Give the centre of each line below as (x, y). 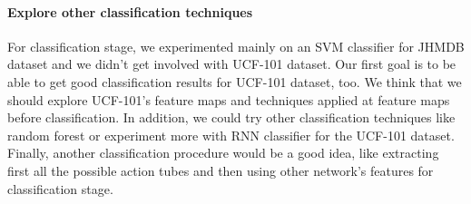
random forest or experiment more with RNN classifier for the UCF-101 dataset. (231, 135)
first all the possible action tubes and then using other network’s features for (221, 170)
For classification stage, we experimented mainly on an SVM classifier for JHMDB (236, 46)
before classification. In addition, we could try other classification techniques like (231, 117)
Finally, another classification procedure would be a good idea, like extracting (223, 153)
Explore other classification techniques (130, 11)
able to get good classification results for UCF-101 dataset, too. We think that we (235, 81)
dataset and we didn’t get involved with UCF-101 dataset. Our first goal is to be (232, 64)
